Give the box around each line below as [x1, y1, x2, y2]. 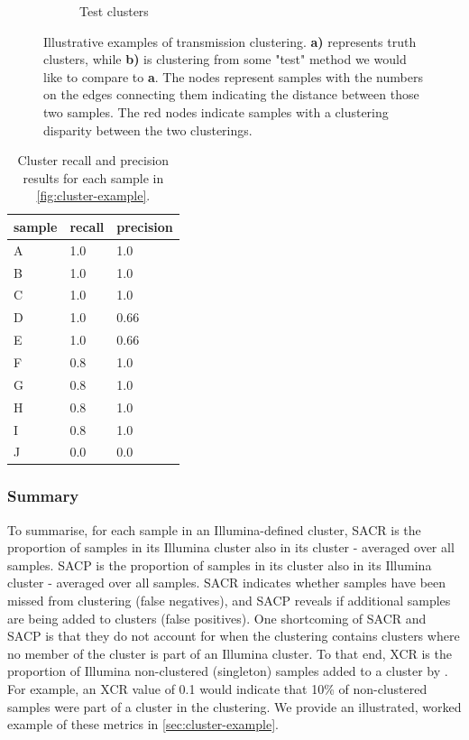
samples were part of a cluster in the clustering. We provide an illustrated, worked [7, 697, 462, 716]
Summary [7, 485, 79, 507]
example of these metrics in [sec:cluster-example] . [7, 715, 279, 734]
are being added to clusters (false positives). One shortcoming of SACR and [7, 608, 427, 627]
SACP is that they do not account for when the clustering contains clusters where [7, 626, 460, 645]
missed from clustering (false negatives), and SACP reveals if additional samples [7, 591, 451, 610]
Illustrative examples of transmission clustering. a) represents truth [43, 32, 417, 51]
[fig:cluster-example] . [36, 186, 151, 205]
